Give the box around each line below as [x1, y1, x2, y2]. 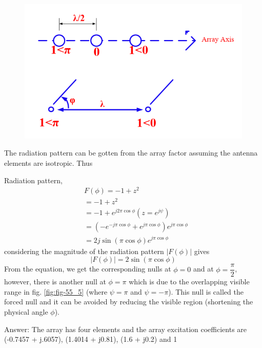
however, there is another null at [4, 276, 106, 287]
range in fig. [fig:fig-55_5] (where [4, 286, 108, 297]
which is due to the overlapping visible [129, 276, 250, 287]
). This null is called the [168, 286, 244, 297]
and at [193, 263, 214, 274]
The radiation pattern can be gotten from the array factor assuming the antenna [4, 147, 258, 158]
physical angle [4, 306, 48, 317]
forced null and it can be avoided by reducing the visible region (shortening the [4, 296, 253, 307]
